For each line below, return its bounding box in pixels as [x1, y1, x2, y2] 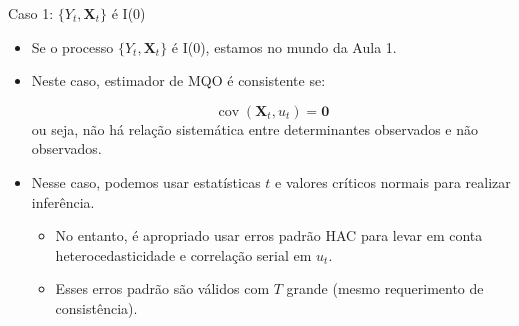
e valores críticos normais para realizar [275, 171, 511, 192]
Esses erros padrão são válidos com [55, 278, 270, 299]
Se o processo [31, 36, 114, 57]
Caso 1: [8, 3, 54, 23]
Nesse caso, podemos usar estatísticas [31, 171, 261, 192]
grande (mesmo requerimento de [286, 278, 484, 299]
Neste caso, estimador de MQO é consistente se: [31, 70, 326, 91]
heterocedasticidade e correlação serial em [55, 244, 312, 265]
